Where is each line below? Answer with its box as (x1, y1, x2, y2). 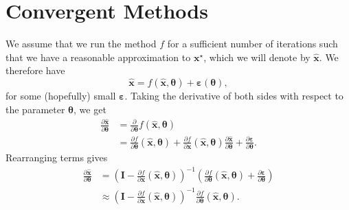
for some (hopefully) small (5, 88, 116, 102)
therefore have (5, 63, 65, 78)
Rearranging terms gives (5, 150, 108, 164)
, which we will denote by (203, 49, 311, 64)
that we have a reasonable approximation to (5, 49, 191, 64)
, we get (74, 102, 106, 116)
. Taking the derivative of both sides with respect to (124, 88, 344, 102)
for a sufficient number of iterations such (167, 36, 338, 51)
